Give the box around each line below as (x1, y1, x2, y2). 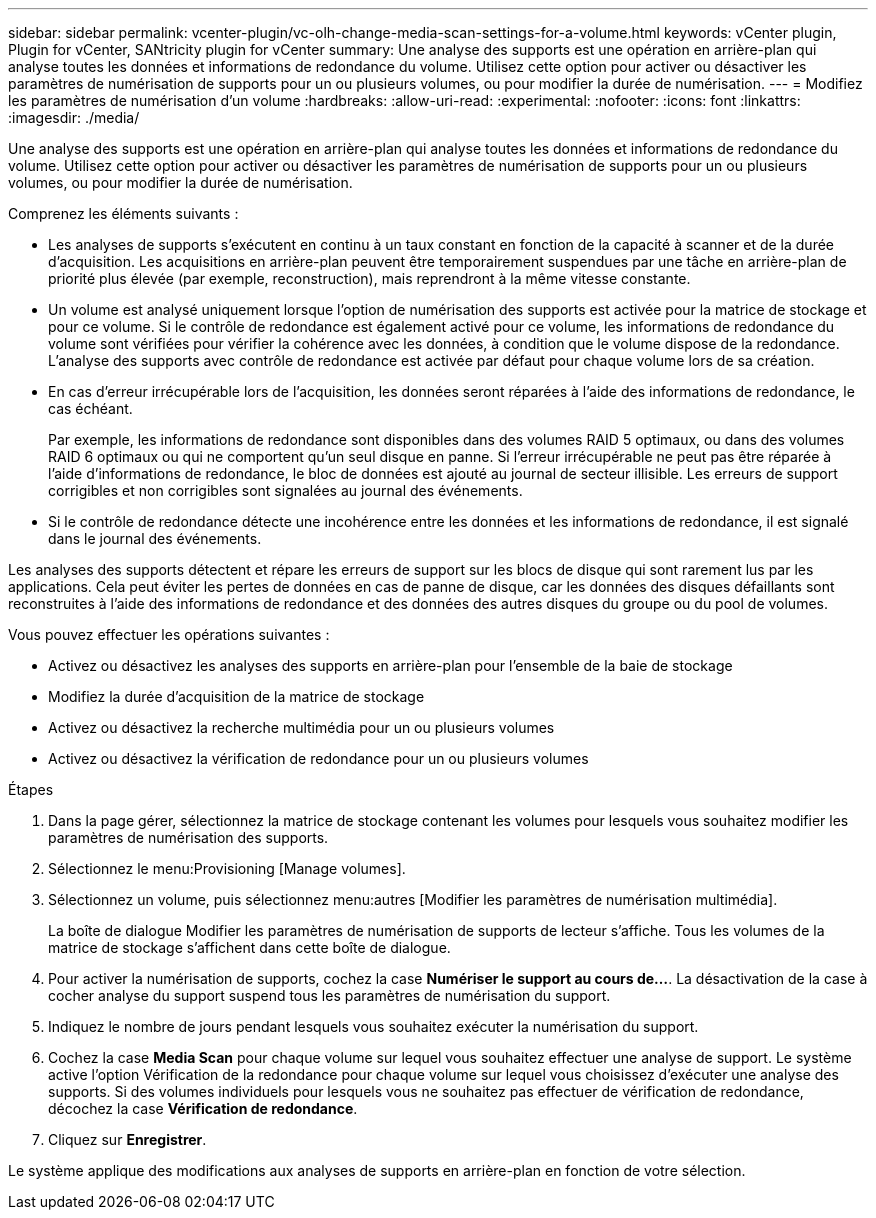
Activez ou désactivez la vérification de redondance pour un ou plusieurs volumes (48, 750, 589, 767)
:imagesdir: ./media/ (8, 109, 140, 126)
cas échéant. (48, 400, 133, 417)
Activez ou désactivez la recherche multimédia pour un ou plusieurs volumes (48, 719, 555, 736)
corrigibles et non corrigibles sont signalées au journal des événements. (48, 482, 523, 499)
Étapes (8, 781, 54, 798)
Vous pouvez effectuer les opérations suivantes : (8, 626, 330, 643)
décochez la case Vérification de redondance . (48, 1100, 358, 1117)
